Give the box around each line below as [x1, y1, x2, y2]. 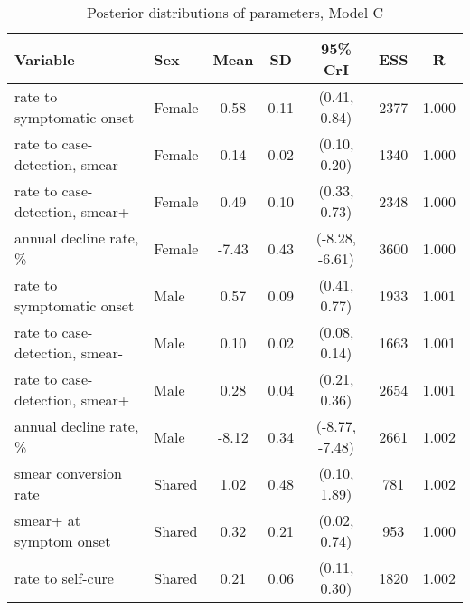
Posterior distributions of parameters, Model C [87, 2, 383, 23]
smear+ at [14, 510, 81, 530]
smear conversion [14, 462, 122, 483]
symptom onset [14, 530, 111, 551]
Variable [14, 48, 75, 70]
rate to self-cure [14, 567, 114, 588]
